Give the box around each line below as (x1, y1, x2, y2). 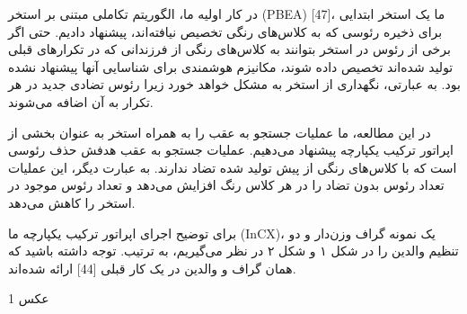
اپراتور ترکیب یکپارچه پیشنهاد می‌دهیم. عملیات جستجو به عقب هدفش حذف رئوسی (8, 140, 454, 159)
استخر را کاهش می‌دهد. (8, 193, 136, 211)
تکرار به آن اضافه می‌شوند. (8, 92, 154, 111)
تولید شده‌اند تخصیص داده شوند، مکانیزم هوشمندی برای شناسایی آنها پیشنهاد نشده (8, 57, 454, 76)
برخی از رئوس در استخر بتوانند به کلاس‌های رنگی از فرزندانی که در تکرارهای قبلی (8, 40, 451, 58)
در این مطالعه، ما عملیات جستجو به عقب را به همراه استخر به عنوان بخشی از (8, 122, 431, 141)
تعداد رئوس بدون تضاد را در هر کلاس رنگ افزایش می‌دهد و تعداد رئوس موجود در (8, 175, 445, 194)
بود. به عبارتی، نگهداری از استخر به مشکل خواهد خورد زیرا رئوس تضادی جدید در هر (8, 75, 461, 94)
